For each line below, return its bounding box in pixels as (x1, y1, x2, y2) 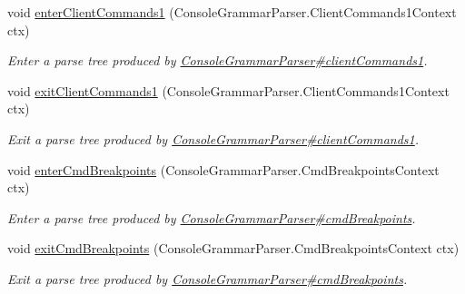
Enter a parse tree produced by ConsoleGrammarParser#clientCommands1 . (7, 51, 428, 70)
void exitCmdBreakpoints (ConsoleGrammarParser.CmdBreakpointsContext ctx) (7, 239, 460, 258)
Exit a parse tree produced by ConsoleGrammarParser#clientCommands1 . (7, 129, 420, 148)
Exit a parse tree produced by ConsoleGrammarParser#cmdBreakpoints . (7, 269, 408, 288)
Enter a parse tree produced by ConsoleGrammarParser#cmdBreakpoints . (7, 208, 416, 227)
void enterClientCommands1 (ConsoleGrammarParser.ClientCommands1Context (7, 3, 457, 21)
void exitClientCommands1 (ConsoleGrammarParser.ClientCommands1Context (7, 81, 450, 100)
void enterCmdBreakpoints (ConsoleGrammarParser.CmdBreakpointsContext (7, 160, 440, 179)
